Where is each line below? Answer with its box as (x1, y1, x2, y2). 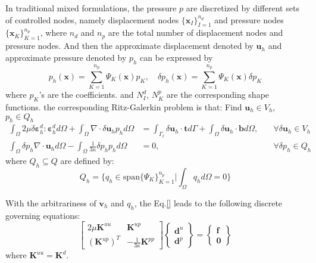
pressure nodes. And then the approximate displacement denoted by (5, 39, 254, 52)
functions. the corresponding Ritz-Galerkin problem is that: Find (5, 100, 242, 113)
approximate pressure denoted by (5, 51, 127, 63)
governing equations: (5, 209, 80, 221)
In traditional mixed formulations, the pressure (5, 2, 177, 14)
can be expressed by (140, 51, 213, 63)
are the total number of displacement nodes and (108, 26, 283, 39)
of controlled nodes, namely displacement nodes (5, 13, 179, 26)
